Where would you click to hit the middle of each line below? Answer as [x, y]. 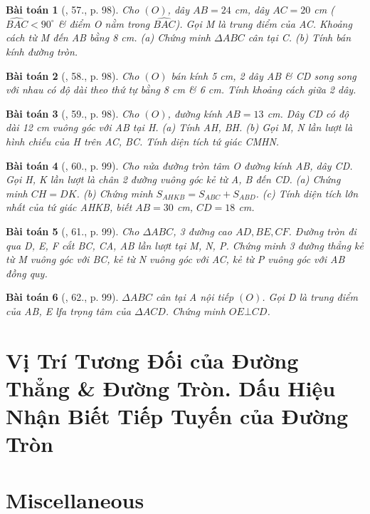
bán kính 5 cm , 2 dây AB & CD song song [264, 75]
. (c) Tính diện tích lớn [307, 193]
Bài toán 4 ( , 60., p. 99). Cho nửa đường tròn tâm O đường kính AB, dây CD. [179, 165]
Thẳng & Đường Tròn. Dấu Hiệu [171, 387]
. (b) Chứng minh [115, 193]
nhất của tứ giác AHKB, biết [69, 207]
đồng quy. [27, 273]
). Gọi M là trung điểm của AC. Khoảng [264, 23]
